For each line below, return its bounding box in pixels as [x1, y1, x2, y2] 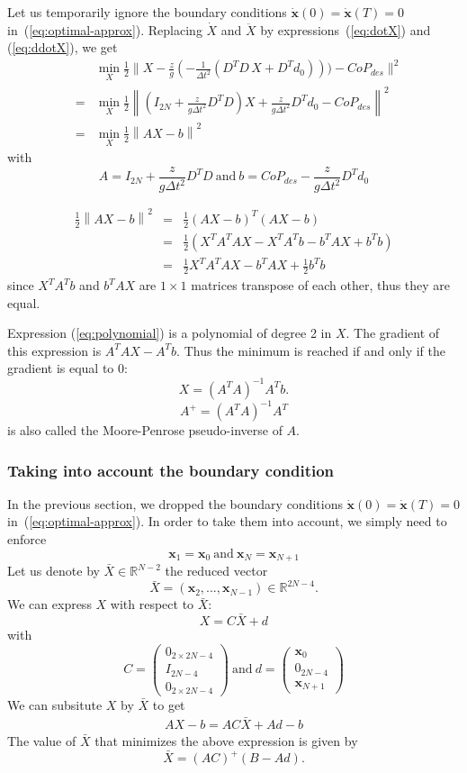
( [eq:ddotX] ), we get [7, 38, 118, 57]
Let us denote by [7, 561, 100, 580]
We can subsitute [7, 696, 103, 714]
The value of [7, 731, 76, 750]
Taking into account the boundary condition [7, 459, 335, 481]
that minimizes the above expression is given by [94, 731, 358, 750]
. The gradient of [346, 323, 440, 342]
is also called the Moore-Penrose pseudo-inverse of [7, 421, 283, 440]
